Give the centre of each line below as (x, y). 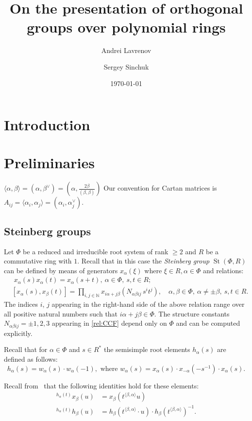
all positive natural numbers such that (61, 313)
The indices (21, 304)
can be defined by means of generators (61, 270)
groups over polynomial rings (126, 27)
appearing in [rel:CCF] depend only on (109, 323)
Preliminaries (49, 163)
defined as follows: (31, 359)
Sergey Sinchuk (126, 66)
